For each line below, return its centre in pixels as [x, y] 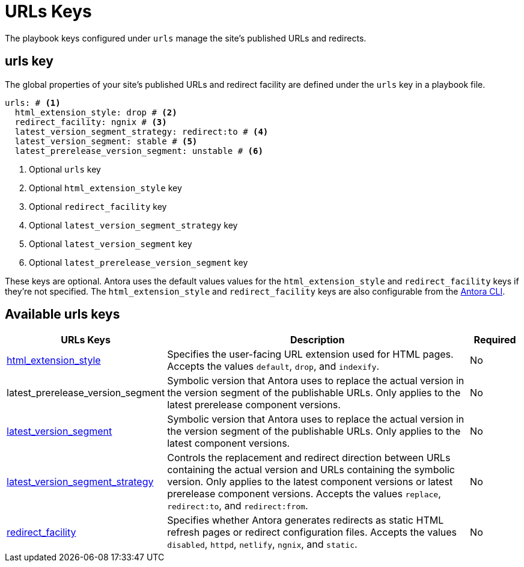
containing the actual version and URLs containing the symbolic [311, 470]
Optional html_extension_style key [105, 188]
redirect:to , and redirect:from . [238, 506]
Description [317, 340]
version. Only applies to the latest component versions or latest [310, 482]
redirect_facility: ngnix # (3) [91, 122]
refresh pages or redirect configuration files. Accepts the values [312, 532]
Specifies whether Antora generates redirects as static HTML [306, 520]
